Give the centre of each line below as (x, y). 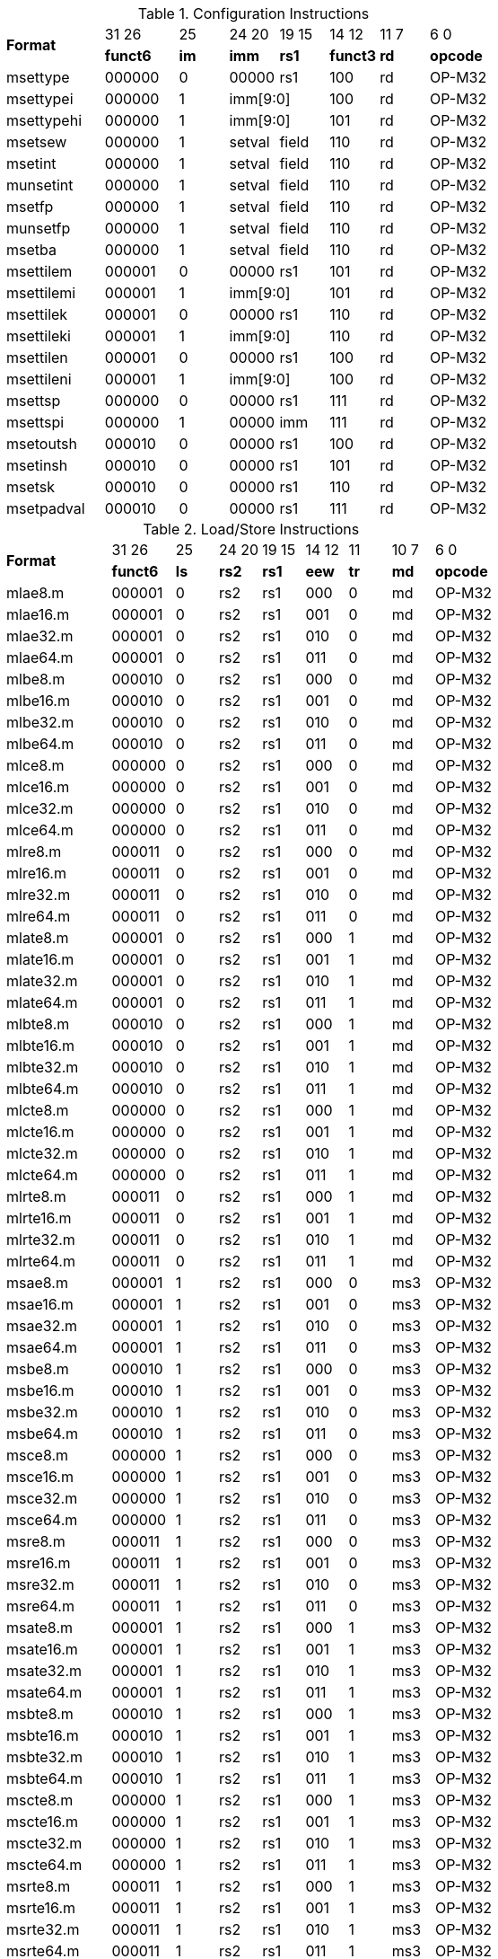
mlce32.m (40, 808)
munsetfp (39, 228)
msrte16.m (41, 1908)
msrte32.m (43, 1929)
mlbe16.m (38, 701)
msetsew (37, 142)
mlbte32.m (43, 1067)
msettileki (39, 336)
